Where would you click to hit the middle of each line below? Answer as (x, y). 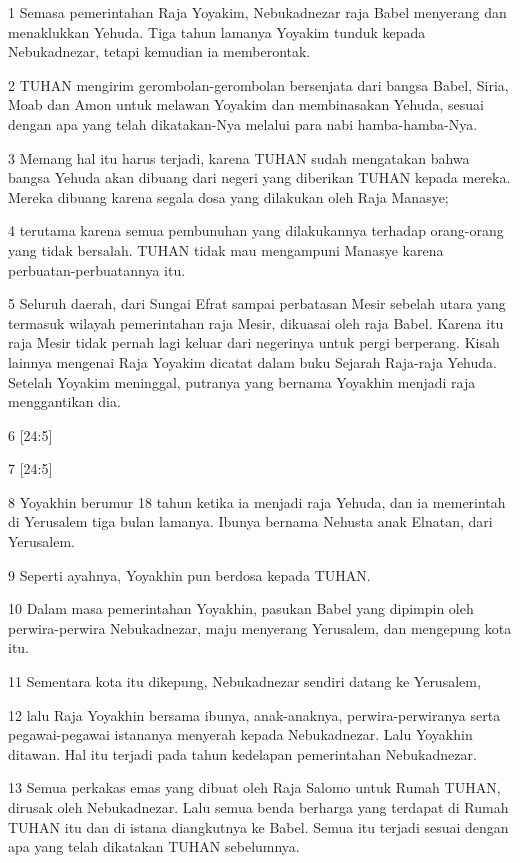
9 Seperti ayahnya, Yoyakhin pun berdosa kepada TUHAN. (189, 574)
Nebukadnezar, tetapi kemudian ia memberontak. (159, 51)
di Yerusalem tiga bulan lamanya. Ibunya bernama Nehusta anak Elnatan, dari (250, 521)
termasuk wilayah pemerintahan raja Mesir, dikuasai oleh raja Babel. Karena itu (256, 322)
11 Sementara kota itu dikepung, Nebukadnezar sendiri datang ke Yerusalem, (244, 681)
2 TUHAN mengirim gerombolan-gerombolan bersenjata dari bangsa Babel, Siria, (258, 84)
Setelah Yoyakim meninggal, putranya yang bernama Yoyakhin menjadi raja (242, 381)
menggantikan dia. (64, 401)
